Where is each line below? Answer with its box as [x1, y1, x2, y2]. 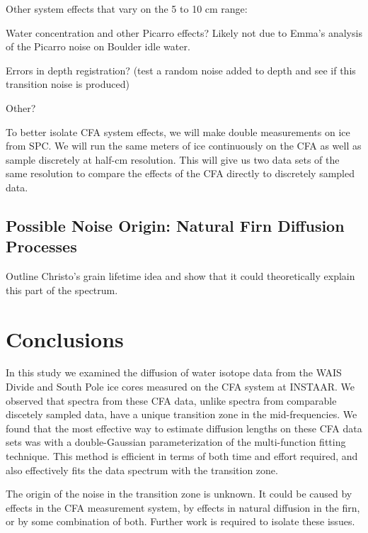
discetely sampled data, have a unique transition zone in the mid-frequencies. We [6, 407, 357, 422]
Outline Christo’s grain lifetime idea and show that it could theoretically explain [6, 269, 355, 284]
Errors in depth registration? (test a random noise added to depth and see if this [6, 62, 356, 77]
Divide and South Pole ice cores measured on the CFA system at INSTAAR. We [6, 379, 355, 394]
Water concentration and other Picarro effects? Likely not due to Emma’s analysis [6, 25, 362, 40]
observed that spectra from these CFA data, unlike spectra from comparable [6, 393, 337, 408]
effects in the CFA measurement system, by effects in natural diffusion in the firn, [6, 500, 360, 515]
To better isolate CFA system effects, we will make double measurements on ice [6, 124, 350, 139]
